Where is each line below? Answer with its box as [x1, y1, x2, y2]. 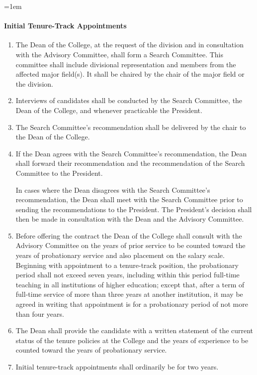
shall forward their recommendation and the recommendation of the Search [15, 158, 245, 168]
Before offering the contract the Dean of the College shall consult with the [15, 230, 242, 241]
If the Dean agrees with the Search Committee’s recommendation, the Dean [15, 148, 247, 158]
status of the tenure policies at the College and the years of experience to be [15, 335, 249, 345]
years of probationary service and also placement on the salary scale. [15, 250, 225, 260]
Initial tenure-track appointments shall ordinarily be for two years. [15, 362, 219, 372]
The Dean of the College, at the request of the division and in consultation [15, 39, 244, 50]
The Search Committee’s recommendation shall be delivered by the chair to [15, 122, 246, 132]
